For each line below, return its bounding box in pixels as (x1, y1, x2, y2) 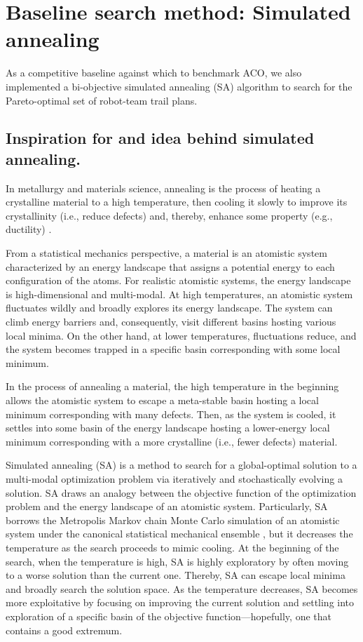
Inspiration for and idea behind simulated (6, 127, 315, 149)
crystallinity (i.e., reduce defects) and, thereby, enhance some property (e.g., (6, 208, 333, 222)
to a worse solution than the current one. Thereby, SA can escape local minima (6, 568, 345, 582)
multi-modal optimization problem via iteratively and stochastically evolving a (6, 471, 343, 486)
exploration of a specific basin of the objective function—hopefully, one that (6, 608, 331, 623)
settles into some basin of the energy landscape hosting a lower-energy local (6, 420, 330, 435)
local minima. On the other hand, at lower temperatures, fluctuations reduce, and (6, 328, 357, 342)
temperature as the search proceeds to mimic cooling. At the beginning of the (6, 540, 339, 554)
